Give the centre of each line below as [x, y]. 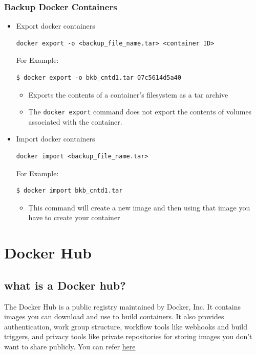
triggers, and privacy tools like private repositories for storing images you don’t [128, 336]
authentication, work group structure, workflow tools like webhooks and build [126, 326]
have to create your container [74, 217]
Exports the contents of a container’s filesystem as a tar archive [128, 94]
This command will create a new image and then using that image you [139, 207]
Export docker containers [56, 26]
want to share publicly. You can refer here [70, 346]
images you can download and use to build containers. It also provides [114, 316]
